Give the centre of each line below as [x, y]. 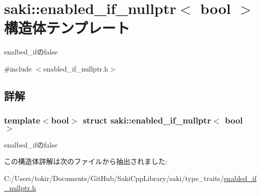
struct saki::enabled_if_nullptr [147, 120]
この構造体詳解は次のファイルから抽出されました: [86, 161]
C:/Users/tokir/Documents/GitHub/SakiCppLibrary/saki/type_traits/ [114, 178]
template [22, 120]
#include [18, 68]
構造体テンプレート [67, 28]
